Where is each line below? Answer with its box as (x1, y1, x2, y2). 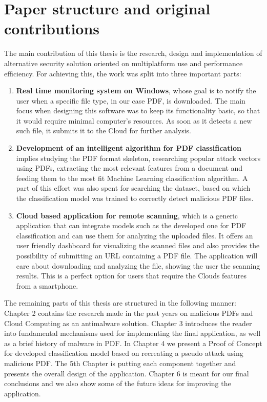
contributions (4, 18, 100, 39)
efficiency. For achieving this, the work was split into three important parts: (4, 68, 241, 78)
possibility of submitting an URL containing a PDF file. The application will (16, 250, 258, 260)
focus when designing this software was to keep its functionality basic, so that (16, 105, 260, 116)
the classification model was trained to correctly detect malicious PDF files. (16, 193, 254, 204)
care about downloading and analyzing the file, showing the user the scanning (16, 260, 260, 271)
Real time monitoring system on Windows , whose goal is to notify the (16, 85, 256, 96)
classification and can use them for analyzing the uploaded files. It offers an (16, 230, 253, 240)
